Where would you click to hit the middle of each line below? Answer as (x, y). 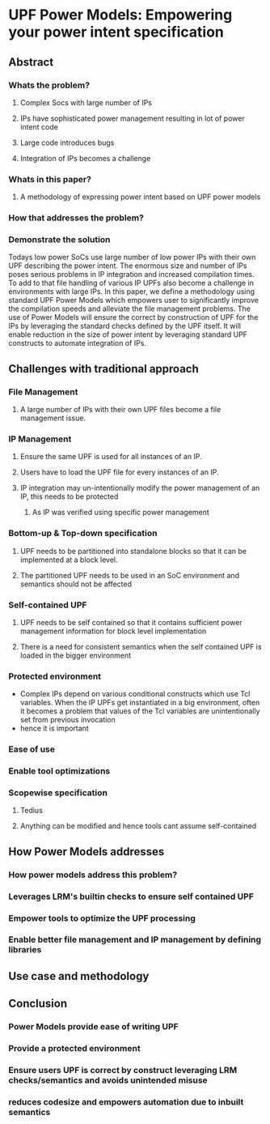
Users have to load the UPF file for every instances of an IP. (120, 472)
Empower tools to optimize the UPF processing (102, 918)
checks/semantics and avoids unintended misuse (108, 1080)
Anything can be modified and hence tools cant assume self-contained (138, 826)
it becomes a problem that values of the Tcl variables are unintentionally (140, 711)
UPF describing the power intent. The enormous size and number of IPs (128, 266)
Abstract (31, 62)
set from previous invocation (67, 720)
